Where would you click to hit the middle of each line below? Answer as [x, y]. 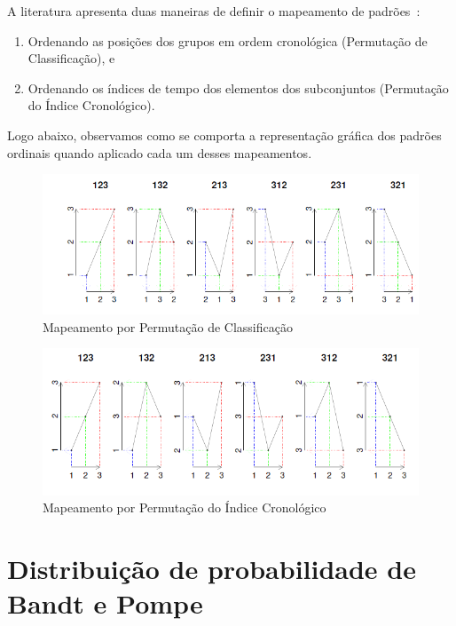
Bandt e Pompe [105, 603]
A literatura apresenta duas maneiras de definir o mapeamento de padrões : [214, 11]
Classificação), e [71, 58]
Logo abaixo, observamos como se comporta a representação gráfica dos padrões [224, 135]
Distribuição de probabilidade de [212, 569]
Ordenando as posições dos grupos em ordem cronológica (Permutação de [228, 40]
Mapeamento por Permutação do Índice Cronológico [185, 507]
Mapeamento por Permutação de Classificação [168, 326]
